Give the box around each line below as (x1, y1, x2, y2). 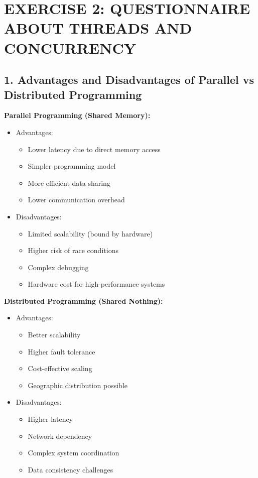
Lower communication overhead (28, 194, 125, 205)
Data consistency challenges (28, 464, 113, 474)
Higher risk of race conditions (28, 245, 118, 256)
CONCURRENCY (4, 37, 137, 58)
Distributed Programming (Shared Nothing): (4, 295, 163, 306)
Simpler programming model (28, 161, 116, 171)
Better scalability (28, 329, 81, 340)
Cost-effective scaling (28, 363, 92, 374)
